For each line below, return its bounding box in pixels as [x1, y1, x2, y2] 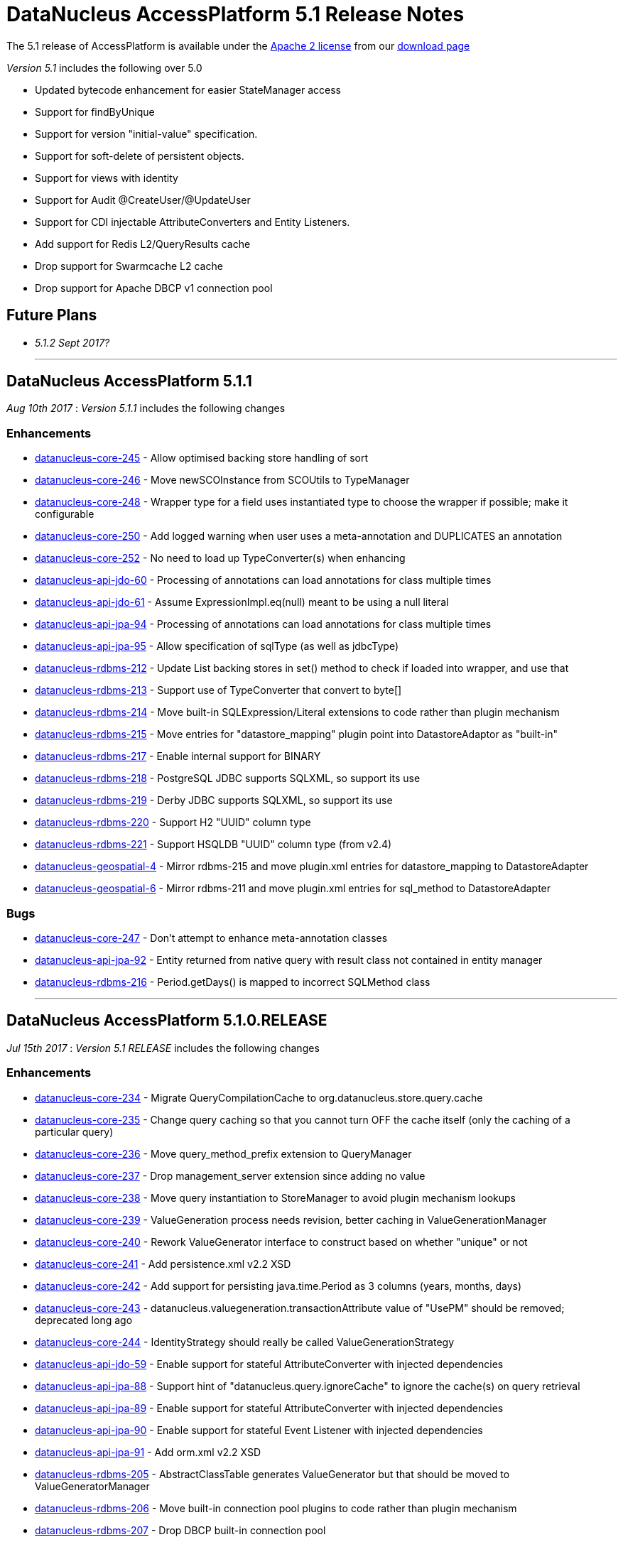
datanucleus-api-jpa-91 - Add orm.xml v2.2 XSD [35, 1445, 261, 1458]
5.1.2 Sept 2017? [35, 336, 110, 349]
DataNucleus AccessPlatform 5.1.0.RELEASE [6, 1011, 327, 1030]
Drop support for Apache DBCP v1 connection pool [35, 281, 273, 294]
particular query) [35, 1125, 114, 1138]
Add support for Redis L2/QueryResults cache [35, 237, 251, 250]
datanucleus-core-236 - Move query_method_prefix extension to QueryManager [35, 1147, 412, 1160]
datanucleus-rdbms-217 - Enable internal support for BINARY [35, 750, 321, 763]
